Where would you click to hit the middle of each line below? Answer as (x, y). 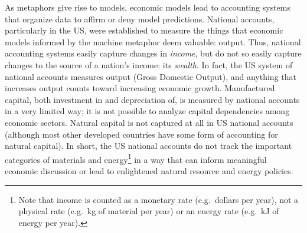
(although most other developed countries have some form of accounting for (141, 134)
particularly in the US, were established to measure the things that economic (144, 30)
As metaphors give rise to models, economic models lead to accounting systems (148, 7)
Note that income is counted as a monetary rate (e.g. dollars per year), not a (159, 199)
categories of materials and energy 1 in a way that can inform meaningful (136, 158)
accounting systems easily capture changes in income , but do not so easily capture (153, 53)
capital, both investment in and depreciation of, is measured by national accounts (152, 99)
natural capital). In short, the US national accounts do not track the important (148, 146)
